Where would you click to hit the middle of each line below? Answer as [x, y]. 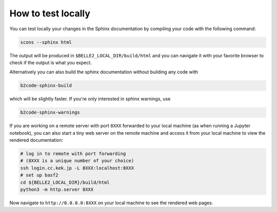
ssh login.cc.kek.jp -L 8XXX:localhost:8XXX [77, 168]
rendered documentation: [36, 140]
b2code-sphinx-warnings [50, 112]
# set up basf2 [39, 175]
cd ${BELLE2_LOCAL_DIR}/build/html [65, 182]
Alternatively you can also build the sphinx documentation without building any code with [104, 72]
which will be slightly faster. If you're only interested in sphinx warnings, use [90, 99]
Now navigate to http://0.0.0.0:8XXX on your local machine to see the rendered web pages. [111, 203]
